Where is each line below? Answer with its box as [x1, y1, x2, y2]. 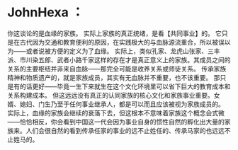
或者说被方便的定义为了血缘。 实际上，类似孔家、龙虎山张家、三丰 [25, 47, 220, 55]
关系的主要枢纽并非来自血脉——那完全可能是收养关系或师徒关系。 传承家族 [7, 64, 227, 73]
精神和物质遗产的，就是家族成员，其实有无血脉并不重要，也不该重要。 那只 [7, 73, 227, 81]
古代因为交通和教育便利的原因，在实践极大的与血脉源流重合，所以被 [19, 37, 218, 46]
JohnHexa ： [7, 4, 84, 21]
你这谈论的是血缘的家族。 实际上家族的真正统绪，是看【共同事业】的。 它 [7, 29, 222, 37]
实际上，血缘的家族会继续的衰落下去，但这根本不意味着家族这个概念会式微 [7, 108, 225, 117]
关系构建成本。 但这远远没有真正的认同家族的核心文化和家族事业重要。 [7, 91, 214, 99]
